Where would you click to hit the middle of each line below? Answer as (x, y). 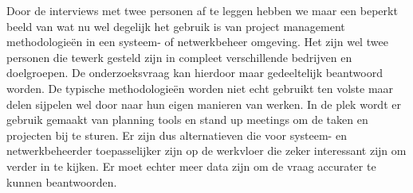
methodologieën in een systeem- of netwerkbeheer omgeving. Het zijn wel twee (197, 42)
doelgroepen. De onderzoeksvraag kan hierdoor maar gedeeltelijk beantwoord (195, 73)
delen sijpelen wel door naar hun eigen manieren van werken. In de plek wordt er (204, 104)
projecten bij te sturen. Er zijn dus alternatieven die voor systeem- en (177, 135)
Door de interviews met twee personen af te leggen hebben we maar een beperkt (202, 10)
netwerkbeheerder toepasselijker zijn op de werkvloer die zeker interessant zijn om (206, 151)
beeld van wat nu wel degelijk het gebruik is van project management (176, 26)
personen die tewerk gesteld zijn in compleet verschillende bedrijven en (179, 57)
